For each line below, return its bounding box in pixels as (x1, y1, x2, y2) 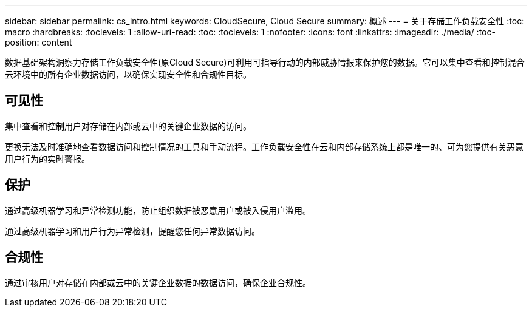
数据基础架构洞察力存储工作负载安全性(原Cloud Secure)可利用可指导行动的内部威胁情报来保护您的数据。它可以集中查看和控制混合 (5, 57, 525, 67)
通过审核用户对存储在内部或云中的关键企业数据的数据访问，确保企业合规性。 (5, 277, 311, 288)
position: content (5, 37, 72, 47)
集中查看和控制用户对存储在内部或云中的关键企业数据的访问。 (5, 120, 251, 131)
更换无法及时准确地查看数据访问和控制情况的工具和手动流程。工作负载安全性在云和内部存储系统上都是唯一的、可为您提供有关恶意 (5, 141, 523, 152)
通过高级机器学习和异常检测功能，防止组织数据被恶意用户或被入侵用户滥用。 (5, 205, 311, 215)
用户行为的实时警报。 (5, 153, 90, 164)
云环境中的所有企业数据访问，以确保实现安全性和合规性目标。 (5, 69, 251, 80)
